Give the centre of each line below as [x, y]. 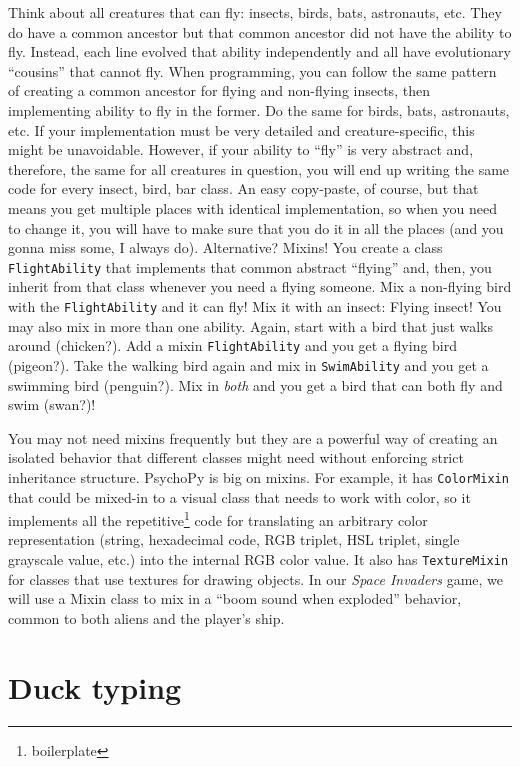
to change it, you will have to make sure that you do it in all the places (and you [256, 227]
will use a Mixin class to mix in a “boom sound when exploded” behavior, [235, 598]
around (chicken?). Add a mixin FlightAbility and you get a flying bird [233, 345]
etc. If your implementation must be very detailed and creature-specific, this [241, 129]
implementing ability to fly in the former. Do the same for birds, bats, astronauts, [259, 109]
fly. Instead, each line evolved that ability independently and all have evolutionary [260, 51]
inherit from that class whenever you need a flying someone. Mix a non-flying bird [260, 286]
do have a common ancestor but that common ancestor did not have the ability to [260, 31]
